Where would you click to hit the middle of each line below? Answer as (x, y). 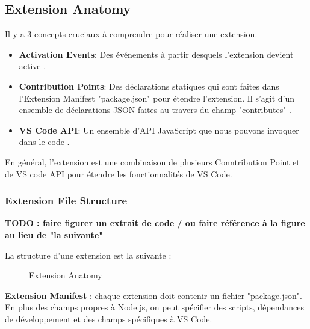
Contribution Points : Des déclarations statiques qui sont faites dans (149, 86)
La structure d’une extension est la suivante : (88, 255)
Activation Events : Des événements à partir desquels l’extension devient (156, 54)
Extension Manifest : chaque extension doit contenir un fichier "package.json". (153, 295)
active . (33, 66)
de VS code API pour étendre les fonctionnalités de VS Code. (119, 174)
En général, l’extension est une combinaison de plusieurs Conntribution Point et (152, 161)
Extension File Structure (66, 201)
